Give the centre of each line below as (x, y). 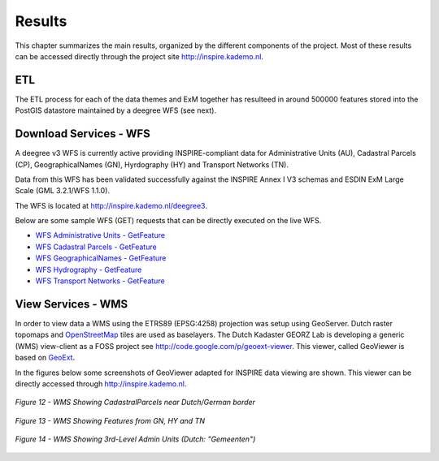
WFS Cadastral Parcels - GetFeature (96, 247)
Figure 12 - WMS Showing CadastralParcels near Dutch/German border (135, 403)
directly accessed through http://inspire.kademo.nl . (101, 383)
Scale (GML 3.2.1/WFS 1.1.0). (62, 191)
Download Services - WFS (83, 134)
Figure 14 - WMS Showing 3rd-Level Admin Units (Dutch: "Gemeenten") (135, 439)
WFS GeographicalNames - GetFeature (101, 258)
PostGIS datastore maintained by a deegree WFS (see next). (116, 110)
